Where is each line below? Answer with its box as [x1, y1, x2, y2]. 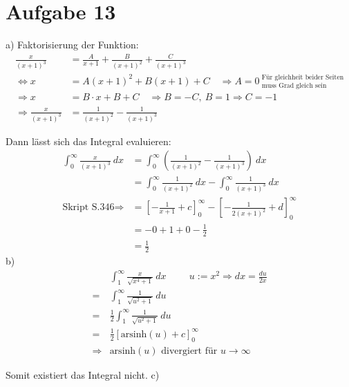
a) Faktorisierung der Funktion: [6, 37, 139, 52]
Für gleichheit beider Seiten [261, 74, 344, 82]
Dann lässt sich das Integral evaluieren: [6, 133, 171, 148]
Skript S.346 [62, 202, 115, 213]
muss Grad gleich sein [261, 82, 327, 90]
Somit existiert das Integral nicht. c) [6, 367, 160, 381]
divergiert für [161, 346, 218, 356]
